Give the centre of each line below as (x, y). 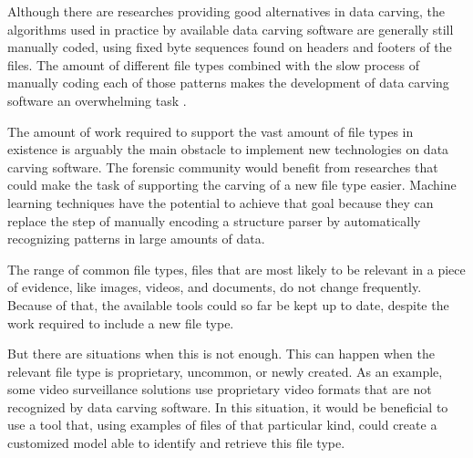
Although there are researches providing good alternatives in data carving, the (226, 11)
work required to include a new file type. (121, 323)
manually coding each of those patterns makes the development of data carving (228, 83)
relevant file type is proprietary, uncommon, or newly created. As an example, (225, 371)
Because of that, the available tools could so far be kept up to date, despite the (228, 304)
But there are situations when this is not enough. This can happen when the (221, 354)
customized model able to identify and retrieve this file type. (176, 443)
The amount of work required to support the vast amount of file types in (211, 131)
